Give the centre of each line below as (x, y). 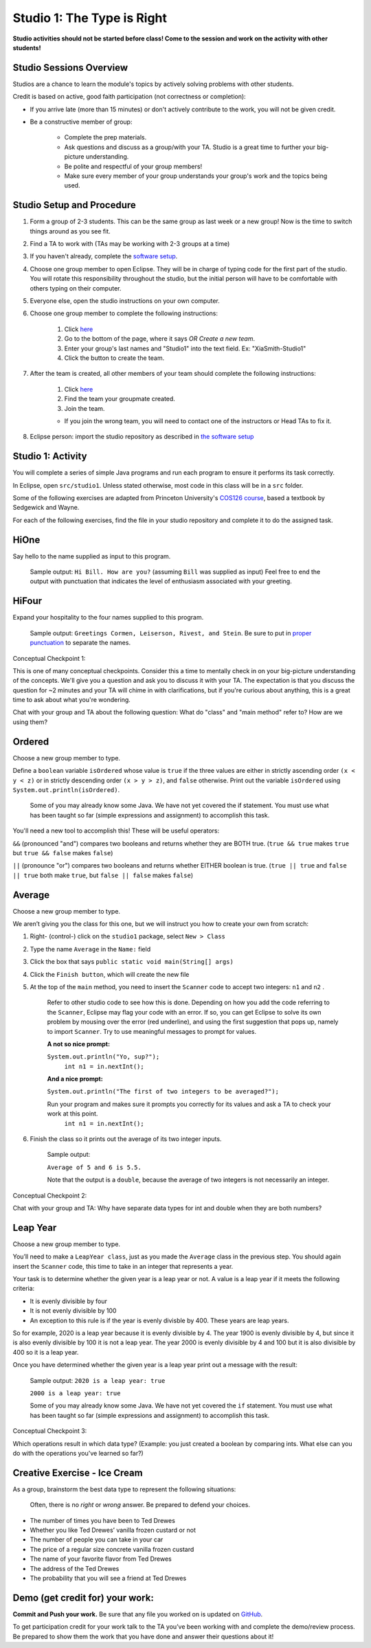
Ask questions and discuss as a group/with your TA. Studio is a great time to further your (190, 147)
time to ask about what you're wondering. (71, 700)
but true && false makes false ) (63, 853)
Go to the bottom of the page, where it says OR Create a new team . (160, 339)
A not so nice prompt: (78, 1043)
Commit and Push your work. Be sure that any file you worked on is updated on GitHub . (138, 1614)
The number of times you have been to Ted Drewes (102, 1520)
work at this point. (72, 1114)
